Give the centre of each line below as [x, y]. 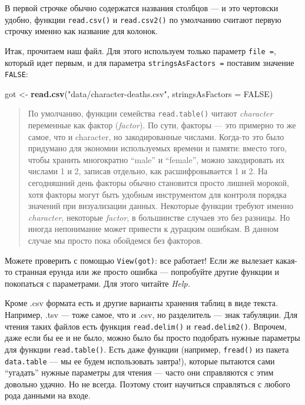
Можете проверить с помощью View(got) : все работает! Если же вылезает [139, 260]
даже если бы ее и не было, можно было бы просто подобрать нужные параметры [152, 338]
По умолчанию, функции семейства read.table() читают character [150, 113]
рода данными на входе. [48, 395]
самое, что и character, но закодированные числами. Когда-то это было [156, 136]
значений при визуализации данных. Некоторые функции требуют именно [160, 206]
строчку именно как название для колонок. [81, 31]
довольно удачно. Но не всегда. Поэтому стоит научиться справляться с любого [147, 384]
